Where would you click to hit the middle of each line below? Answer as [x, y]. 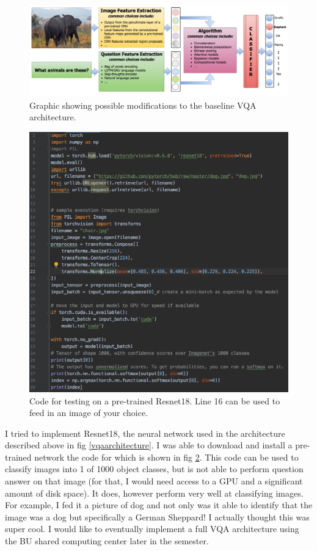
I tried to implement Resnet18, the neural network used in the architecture [145, 433]
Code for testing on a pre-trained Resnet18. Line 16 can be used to [155, 400]
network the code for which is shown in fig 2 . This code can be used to [166, 457]
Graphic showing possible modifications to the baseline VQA [143, 105]
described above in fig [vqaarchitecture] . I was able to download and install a [149, 445]
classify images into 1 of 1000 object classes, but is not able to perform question [154, 469]
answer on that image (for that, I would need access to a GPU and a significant [154, 481]
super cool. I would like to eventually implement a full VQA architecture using [152, 529]
